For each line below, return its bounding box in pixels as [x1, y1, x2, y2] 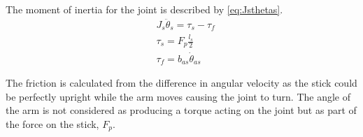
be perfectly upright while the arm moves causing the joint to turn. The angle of [6, 89, 351, 103]
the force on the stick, [6, 116, 99, 131]
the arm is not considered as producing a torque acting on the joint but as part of [6, 103, 357, 117]
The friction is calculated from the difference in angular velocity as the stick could [6, 75, 357, 90]
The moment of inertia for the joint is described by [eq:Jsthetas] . [6, 2, 283, 16]
